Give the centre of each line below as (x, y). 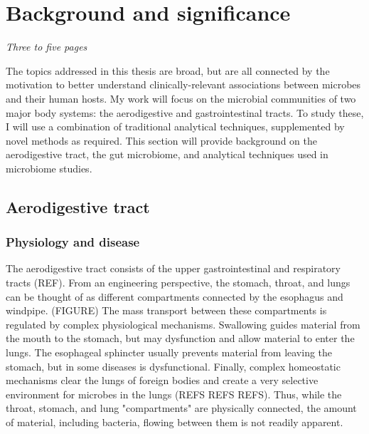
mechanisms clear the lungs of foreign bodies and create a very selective (162, 380)
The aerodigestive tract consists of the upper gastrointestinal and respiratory (173, 268)
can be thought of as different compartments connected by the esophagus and (175, 296)
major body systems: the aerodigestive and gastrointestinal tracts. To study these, (185, 112)
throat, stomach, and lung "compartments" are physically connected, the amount (181, 408)
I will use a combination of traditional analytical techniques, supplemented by (175, 126)
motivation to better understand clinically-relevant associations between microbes (183, 84)
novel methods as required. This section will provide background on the (161, 140)
